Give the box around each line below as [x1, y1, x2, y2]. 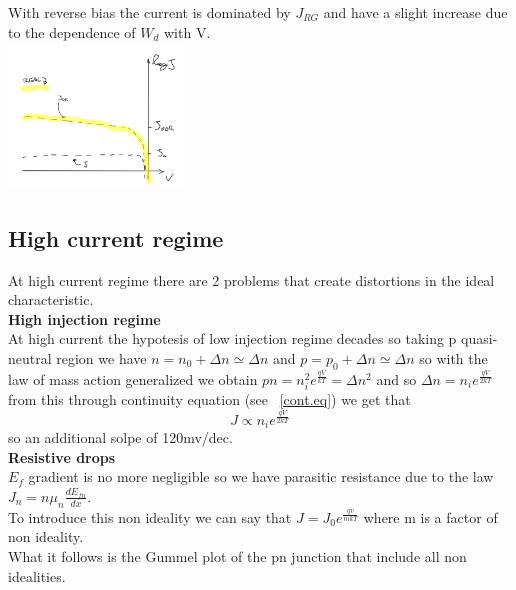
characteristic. [8, 289, 94, 310]
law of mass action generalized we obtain [8, 368, 258, 389]
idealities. [8, 565, 66, 586]
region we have [56, 348, 147, 368]
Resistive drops [8, 446, 116, 467]
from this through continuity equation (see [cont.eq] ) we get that [8, 389, 411, 410]
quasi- [461, 328, 498, 349]
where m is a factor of [363, 506, 498, 527]
